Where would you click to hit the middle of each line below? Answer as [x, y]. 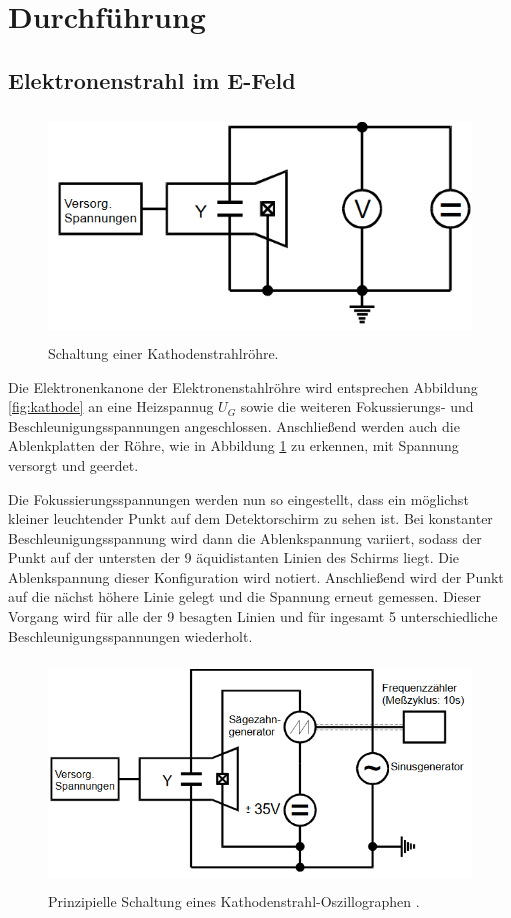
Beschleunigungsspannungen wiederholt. [130, 635]
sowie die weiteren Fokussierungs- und [357, 406]
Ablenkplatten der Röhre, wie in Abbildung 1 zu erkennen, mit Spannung [233, 445]
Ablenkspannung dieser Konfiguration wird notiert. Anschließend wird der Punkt [256, 576]
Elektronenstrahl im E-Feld [152, 79]
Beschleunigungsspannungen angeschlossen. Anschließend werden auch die [234, 425]
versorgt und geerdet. [73, 464]
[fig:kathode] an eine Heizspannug [111, 406]
